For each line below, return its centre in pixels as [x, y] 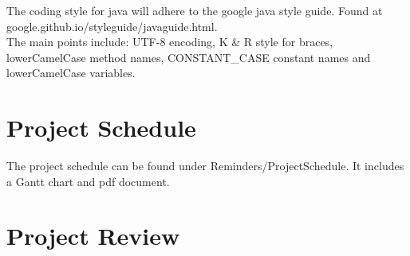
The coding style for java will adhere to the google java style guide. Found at [195, 10]
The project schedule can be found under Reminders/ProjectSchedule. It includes [205, 166]
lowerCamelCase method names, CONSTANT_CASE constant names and [189, 57]
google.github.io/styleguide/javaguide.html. [112, 26]
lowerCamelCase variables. [71, 73]
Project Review [93, 236]
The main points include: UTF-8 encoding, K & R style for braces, [170, 42]
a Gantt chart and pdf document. [88, 181]
